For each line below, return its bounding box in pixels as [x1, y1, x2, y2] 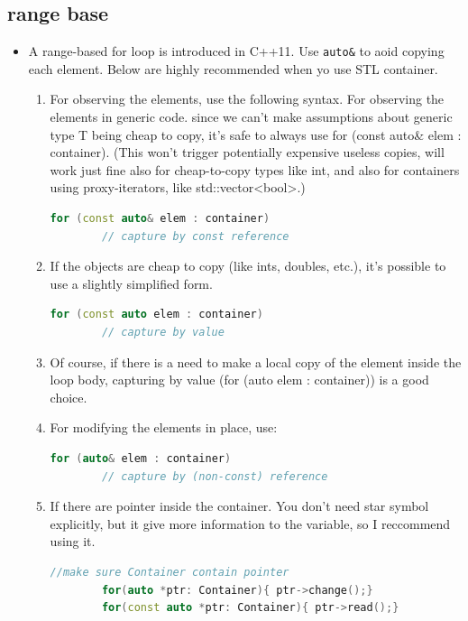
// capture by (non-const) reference [101, 469, 328, 483]
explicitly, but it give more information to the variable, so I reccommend [50, 514, 451, 533]
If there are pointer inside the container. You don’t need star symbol [50, 496, 429, 515]
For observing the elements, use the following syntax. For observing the [50, 89, 445, 108]
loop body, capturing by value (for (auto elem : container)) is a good [50, 370, 429, 389]
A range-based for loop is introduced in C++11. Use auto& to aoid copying [28, 42, 445, 60]
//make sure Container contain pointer [50, 565, 289, 579]
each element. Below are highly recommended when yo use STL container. [28, 59, 438, 78]
